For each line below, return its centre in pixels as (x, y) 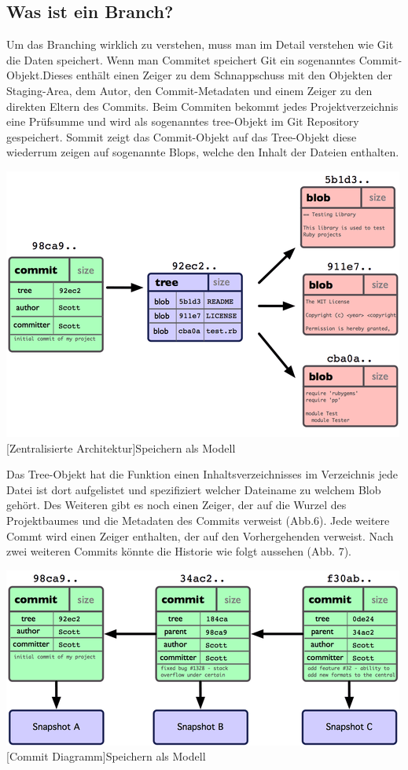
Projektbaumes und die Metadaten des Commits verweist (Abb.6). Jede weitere (198, 520)
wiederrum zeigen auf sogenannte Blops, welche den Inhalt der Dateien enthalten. (203, 152)
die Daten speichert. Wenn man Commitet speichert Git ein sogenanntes (181, 59)
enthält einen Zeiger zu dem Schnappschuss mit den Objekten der (235, 75)
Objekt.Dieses (40, 75)
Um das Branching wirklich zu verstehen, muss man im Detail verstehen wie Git (200, 44)
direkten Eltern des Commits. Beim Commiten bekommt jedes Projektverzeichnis (202, 106)
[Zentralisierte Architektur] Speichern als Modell (121, 447)
